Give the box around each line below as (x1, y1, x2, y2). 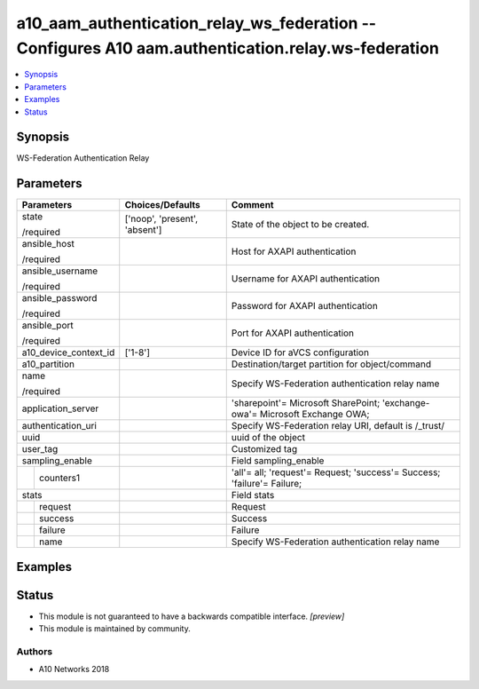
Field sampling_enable (231, 455, 325, 467)
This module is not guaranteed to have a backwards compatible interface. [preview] (38, 611, 345, 622)
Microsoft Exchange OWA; (259, 408, 370, 421)
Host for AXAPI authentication (231, 245, 357, 257)
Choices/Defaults (124, 199, 200, 211)
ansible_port (21, 320, 75, 332)
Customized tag (231, 443, 298, 455)
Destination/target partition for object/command (231, 358, 432, 370)
